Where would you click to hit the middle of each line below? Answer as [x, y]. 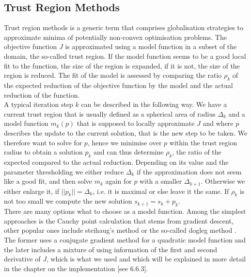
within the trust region [203, 142]
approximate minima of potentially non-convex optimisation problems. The [115, 37]
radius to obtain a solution [43, 152]
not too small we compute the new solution [68, 201]
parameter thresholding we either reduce [64, 171]
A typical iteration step [39, 104]
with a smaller [161, 181]
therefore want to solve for [43, 142]
